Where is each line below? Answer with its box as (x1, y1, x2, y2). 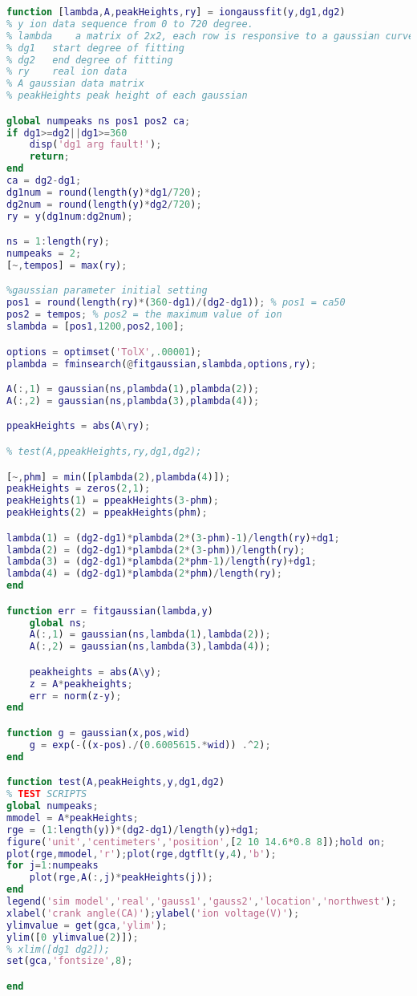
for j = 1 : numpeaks (6, 860, 99, 872)
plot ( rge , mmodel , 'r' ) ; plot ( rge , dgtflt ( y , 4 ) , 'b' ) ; (6, 848, 277, 860)
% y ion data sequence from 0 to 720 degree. (6, 18, 253, 30)
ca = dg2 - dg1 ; (6, 175, 82, 187)
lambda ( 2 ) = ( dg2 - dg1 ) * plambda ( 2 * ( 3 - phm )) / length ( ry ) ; (6, 544, 306, 556)
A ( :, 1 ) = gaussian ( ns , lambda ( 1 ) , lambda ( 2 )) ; (29, 629, 271, 641)
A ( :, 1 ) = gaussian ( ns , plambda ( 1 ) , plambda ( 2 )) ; (6, 383, 260, 395)
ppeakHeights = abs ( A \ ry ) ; (6, 420, 151, 432)
